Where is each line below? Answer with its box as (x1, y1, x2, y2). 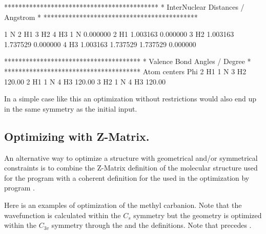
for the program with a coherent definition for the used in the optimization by (4, 172, 250, 183)
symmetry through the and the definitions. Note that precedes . (51, 220, 252, 230)
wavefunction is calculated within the (4, 209, 121, 220)
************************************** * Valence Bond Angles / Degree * (4, 56, 251, 67)
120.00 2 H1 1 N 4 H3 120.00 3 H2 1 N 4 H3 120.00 (4, 76, 166, 87)
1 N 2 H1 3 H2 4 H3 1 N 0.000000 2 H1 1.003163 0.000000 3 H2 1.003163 (4, 29, 234, 39)
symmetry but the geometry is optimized (133, 209, 262, 220)
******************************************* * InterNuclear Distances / (4, 2, 244, 12)
